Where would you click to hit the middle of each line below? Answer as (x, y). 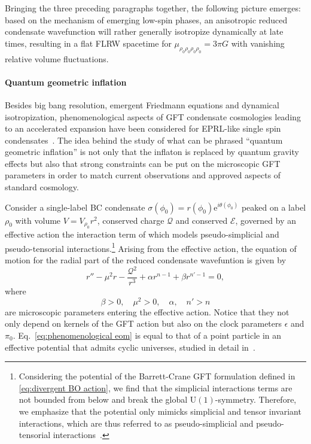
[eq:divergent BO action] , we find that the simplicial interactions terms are (155, 387)
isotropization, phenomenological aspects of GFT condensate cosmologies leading (153, 116)
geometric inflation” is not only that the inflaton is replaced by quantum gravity (152, 152)
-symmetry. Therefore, (256, 399)
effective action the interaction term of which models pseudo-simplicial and (142, 234)
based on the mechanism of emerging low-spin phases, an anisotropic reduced (146, 19)
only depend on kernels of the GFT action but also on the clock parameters (144, 323)
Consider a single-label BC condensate (75, 207)
